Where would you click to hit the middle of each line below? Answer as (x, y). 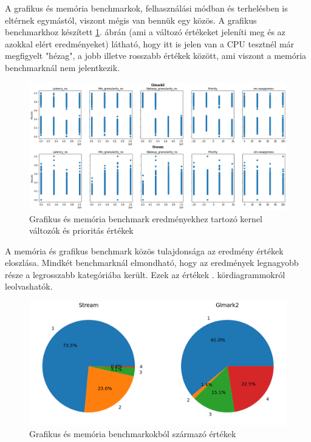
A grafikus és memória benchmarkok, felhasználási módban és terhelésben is (146, 8)
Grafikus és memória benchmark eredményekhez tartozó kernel (146, 218)
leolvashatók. (29, 286)
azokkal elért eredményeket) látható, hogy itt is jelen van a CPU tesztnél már (150, 43)
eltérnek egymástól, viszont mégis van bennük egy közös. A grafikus (131, 20)
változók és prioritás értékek (81, 230)
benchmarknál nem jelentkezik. (63, 67)
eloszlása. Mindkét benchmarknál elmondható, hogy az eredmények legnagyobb (152, 263)
